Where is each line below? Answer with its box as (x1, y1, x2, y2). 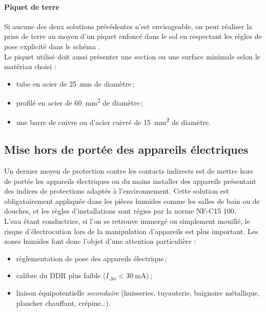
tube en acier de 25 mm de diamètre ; (16, 78, 135, 89)
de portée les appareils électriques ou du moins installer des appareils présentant (4, 175, 256, 186)
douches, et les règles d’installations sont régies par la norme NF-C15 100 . (4, 205, 236, 216)
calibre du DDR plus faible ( (16, 270, 106, 281)
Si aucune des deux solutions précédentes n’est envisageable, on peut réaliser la (4, 20, 253, 31)
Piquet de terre (4, 1, 59, 12)
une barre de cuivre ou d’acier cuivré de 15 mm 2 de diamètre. (16, 115, 211, 127)
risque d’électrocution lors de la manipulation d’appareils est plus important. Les (4, 225, 258, 236)
